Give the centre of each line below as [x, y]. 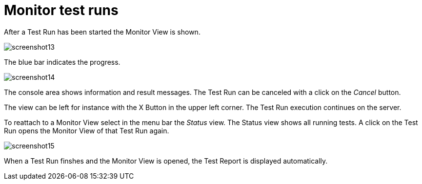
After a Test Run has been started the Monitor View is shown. [102, 32]
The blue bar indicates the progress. [62, 62]
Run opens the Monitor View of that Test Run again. [87, 130]
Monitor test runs [61, 10]
